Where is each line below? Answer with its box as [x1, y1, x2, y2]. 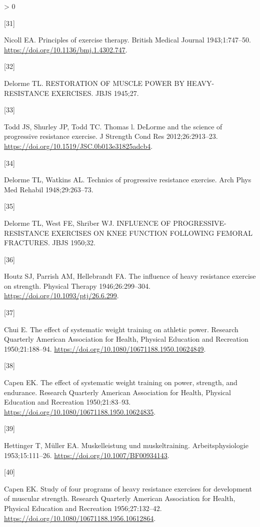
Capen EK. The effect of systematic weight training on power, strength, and [4, 377, 237, 388]
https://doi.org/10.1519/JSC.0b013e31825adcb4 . [4, 140, 153, 151]
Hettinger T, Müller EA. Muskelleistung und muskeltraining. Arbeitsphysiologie [4, 440, 248, 450]
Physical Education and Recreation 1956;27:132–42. [4, 503, 162, 513]
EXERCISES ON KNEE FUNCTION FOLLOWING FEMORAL [51, 227, 252, 238]
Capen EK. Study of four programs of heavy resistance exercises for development [4, 483, 252, 494]
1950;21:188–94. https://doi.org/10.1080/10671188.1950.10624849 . [4, 343, 206, 354]
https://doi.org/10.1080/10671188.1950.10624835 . [4, 406, 156, 417]
